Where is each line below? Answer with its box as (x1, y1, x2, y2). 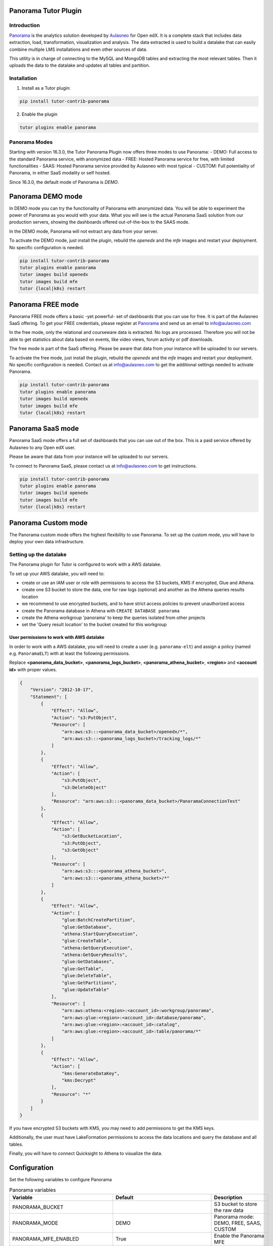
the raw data (214, 1207, 244, 1214)
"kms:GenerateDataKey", (61, 1071, 120, 1076)
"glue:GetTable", (61, 966, 104, 971)
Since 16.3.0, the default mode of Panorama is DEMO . (9, 179, 119, 185)
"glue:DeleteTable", (61, 973, 112, 979)
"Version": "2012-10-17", (30, 687, 94, 693)
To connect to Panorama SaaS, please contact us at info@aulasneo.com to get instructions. (9, 463, 197, 468)
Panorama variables (9, 1186, 56, 1193)
